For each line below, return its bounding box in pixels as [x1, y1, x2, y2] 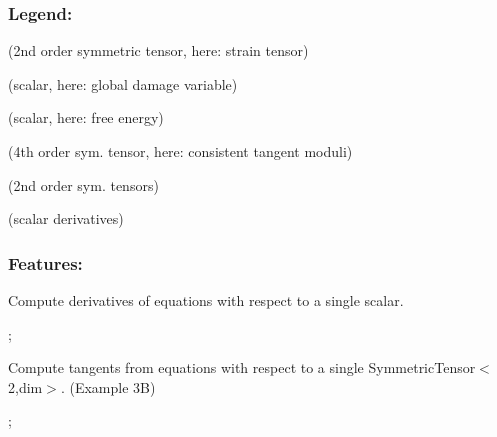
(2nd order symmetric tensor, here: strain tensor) [8, 40, 309, 61]
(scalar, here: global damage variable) [8, 73, 238, 94]
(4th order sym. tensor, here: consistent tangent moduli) [8, 141, 353, 161]
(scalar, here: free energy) [8, 107, 164, 128]
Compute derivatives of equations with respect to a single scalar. [8, 290, 404, 310]
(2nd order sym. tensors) [8, 174, 159, 195]
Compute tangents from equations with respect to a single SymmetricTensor [8, 357, 476, 378]
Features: [8, 250, 83, 275]
